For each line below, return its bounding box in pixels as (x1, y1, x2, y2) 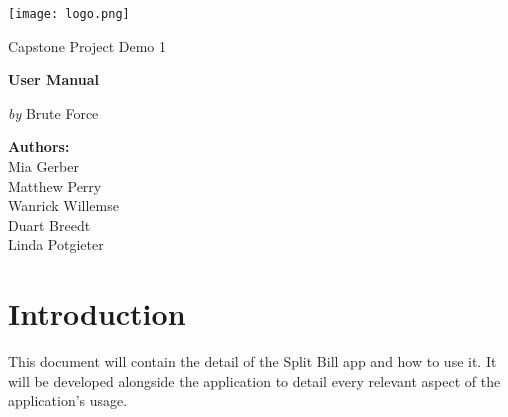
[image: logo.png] (8, 7, 130, 21)
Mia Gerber (8, 156, 79, 177)
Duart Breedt (8, 214, 91, 235)
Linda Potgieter (8, 234, 104, 255)
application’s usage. (8, 390, 128, 411)
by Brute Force (8, 102, 99, 123)
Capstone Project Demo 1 (8, 35, 166, 56)
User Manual (8, 69, 99, 90)
